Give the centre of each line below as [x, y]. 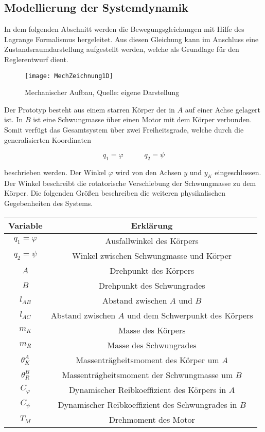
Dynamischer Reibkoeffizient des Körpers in [147, 389]
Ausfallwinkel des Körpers [152, 240]
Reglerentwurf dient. [36, 59]
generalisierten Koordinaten [48, 139]
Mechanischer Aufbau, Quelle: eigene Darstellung [102, 92]
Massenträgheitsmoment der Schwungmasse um [147, 374]
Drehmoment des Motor [152, 419]
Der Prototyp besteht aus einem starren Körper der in [90, 109]
